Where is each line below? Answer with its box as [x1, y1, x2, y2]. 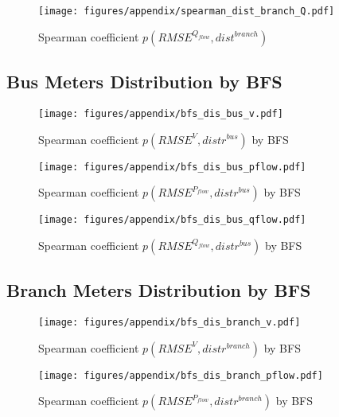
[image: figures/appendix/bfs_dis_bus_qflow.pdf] [38, 214, 306, 226]
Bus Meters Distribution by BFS [6, 69, 282, 94]
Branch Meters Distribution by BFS [6, 278, 311, 302]
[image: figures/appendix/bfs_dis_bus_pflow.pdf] [38, 161, 306, 173]
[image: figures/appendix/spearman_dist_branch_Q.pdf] [38, 6, 335, 17]
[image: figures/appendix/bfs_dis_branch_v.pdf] [38, 317, 301, 329]
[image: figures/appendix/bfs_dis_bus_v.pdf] [38, 107, 283, 119]
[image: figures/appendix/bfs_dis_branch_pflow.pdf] [38, 369, 323, 381]
